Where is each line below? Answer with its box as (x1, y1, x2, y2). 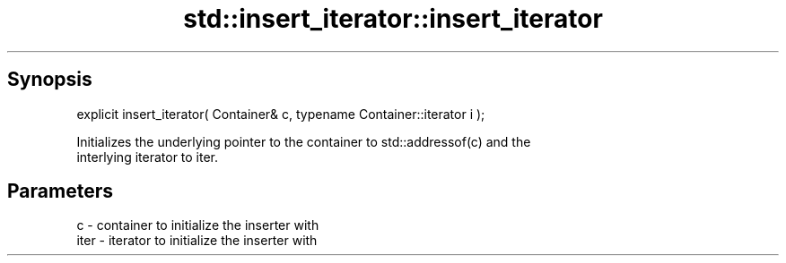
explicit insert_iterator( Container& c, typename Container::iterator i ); (76, 106, 485, 122)
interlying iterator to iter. (76, 148, 219, 165)
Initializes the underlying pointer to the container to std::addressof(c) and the (76, 133, 531, 149)
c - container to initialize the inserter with (76, 217, 319, 233)
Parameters (7, 180, 113, 203)
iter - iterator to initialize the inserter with (76, 233, 318, 249)
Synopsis (7, 68, 92, 91)
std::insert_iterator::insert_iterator (183, 4, 603, 34)
